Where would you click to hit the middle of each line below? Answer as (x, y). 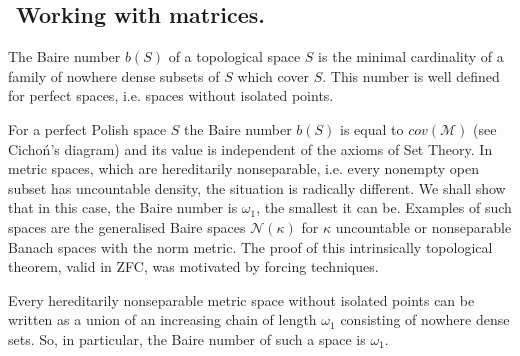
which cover (273, 75)
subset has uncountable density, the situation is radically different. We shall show (257, 187)
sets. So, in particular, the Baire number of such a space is (187, 338)
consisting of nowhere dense (425, 319)
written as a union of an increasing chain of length (162, 319)
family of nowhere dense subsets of (114, 75)
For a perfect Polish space (87, 128)
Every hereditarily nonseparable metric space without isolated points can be (241, 299)
